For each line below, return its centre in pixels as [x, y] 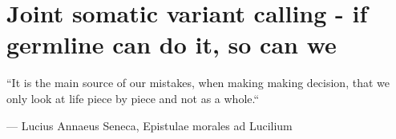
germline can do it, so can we [172, 44]
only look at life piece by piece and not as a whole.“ [133, 98]
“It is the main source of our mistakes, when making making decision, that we [198, 83]
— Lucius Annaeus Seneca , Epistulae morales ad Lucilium [150, 125]
